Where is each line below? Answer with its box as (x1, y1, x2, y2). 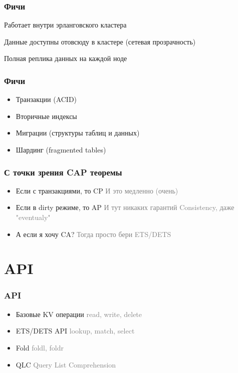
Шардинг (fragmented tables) (16, 144, 106, 154)
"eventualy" (16, 212, 51, 222)
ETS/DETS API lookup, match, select (16, 325, 135, 336)
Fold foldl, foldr (16, 342, 64, 352)
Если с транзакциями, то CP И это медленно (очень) (16, 185, 178, 195)
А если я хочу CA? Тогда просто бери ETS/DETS (16, 228, 171, 239)
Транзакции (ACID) (16, 94, 77, 104)
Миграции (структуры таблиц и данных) (16, 127, 140, 138)
